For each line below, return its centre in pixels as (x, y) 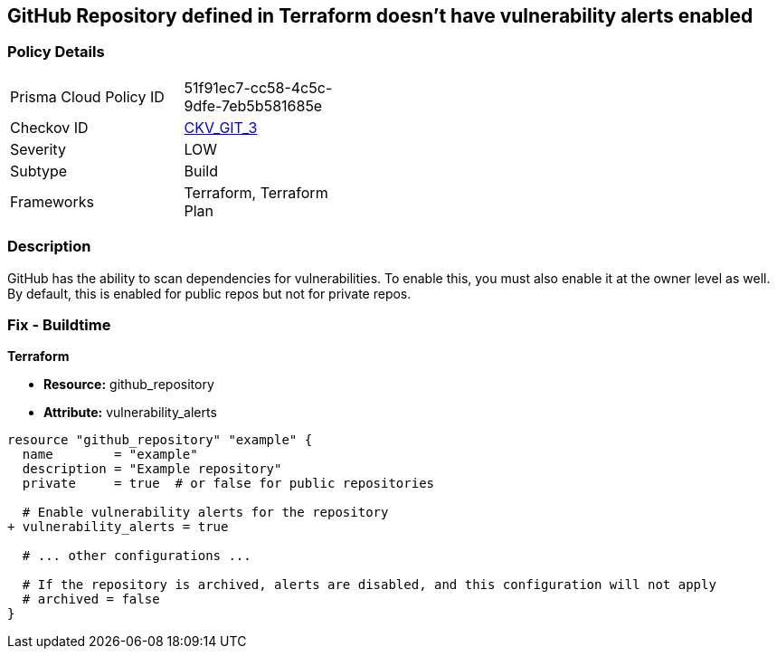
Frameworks (52, 201)
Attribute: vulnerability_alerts (130, 413)
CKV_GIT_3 (221, 127)
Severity (38, 149)
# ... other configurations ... (137, 556)
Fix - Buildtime (59, 324)
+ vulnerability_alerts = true (118, 527)
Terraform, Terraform (256, 192)
